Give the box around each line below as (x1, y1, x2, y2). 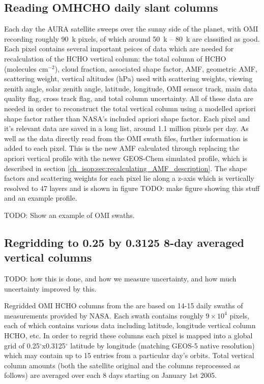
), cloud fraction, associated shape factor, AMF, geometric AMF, (54, 63, 257, 74)
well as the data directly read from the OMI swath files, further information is (4, 133, 248, 143)
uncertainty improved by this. (4, 283, 97, 294)
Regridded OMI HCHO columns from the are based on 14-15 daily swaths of (4, 300, 243, 311)
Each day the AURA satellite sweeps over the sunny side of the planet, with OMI (4, 23, 258, 34)
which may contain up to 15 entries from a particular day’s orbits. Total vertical (4, 350, 254, 361)
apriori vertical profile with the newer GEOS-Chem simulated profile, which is (4, 152, 247, 163)
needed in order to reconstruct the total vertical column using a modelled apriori (4, 103, 256, 113)
